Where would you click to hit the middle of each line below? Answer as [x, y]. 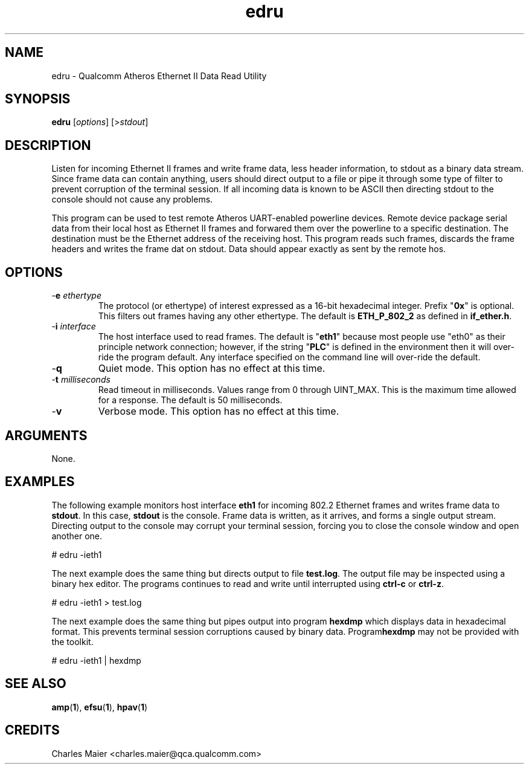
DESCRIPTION [48, 145]
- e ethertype [76, 296]
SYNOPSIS [38, 99]
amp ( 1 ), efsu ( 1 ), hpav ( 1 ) [100, 707]
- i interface [74, 326]
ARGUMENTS [46, 435]
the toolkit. [72, 641]
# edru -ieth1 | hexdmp [96, 660]
